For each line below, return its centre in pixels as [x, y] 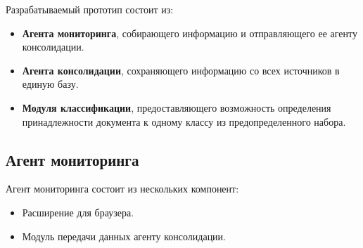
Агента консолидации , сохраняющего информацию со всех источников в [181, 70]
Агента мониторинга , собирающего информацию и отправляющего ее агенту [190, 33]
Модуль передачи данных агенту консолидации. [124, 236]
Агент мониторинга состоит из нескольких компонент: [122, 189]
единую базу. [50, 84]
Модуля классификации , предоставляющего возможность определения [177, 107]
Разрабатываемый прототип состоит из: [90, 9]
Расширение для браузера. [78, 212]
